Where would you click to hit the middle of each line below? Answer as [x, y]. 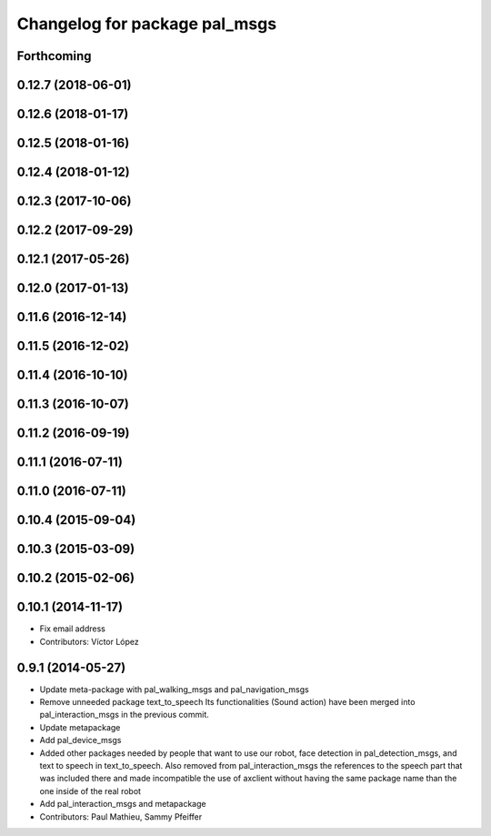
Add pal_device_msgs [80, 740]
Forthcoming [54, 56]
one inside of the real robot [90, 791]
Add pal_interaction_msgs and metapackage [123, 804]
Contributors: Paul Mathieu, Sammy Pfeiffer [121, 816]
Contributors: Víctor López [90, 641]
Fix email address [73, 629]
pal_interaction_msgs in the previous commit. [124, 715]
